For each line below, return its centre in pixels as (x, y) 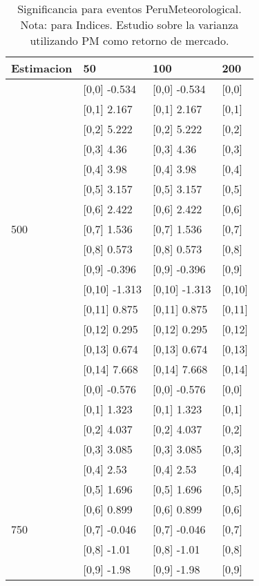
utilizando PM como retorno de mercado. (129, 40)
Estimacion (42, 68)
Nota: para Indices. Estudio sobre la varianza (129, 25)
